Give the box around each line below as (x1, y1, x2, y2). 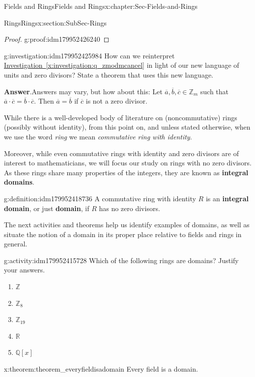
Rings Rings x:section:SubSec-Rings (4, 17, 107, 27)
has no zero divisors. (99, 203, 160, 213)
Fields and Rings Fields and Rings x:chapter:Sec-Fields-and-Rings (4, 1, 198, 11)
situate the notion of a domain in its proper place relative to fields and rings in (4, 229, 242, 239)
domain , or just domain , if (4, 203, 89, 213)
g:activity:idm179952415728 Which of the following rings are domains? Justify (4, 255, 239, 265)
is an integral (205, 193, 249, 203)
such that (200, 86, 229, 96)
